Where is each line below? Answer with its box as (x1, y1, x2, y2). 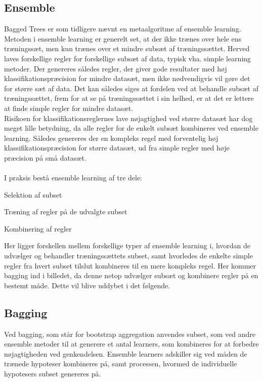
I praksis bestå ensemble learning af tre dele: (4, 172, 143, 183)
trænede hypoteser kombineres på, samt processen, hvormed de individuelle (4, 358, 237, 369)
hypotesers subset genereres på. (4, 368, 101, 379)
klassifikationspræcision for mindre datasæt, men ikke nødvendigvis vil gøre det (4, 73, 250, 84)
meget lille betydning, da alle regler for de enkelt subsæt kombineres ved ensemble (4, 123, 258, 133)
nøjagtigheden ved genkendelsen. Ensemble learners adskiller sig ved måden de (4, 348, 247, 359)
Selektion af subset (4, 189, 62, 200)
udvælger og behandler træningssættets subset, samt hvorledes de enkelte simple (4, 250, 253, 261)
